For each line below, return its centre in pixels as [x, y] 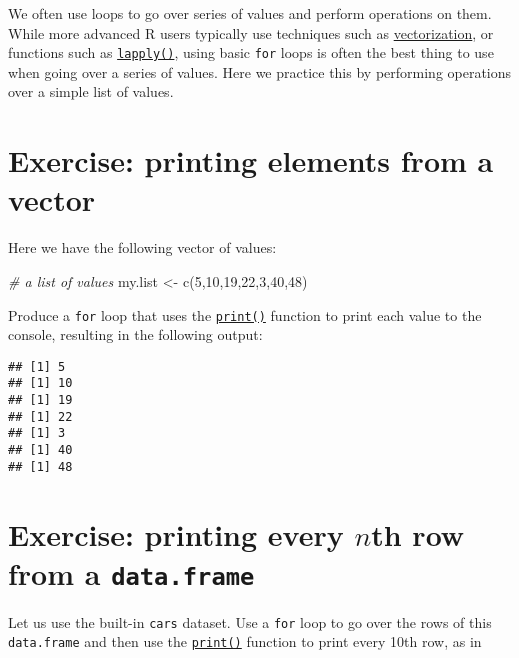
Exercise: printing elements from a [251, 160]
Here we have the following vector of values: [142, 247]
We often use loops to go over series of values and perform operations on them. [250, 13]
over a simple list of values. [91, 91]
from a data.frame [131, 572]
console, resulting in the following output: [135, 334]
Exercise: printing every [176, 533]
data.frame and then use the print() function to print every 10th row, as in [245, 641]
